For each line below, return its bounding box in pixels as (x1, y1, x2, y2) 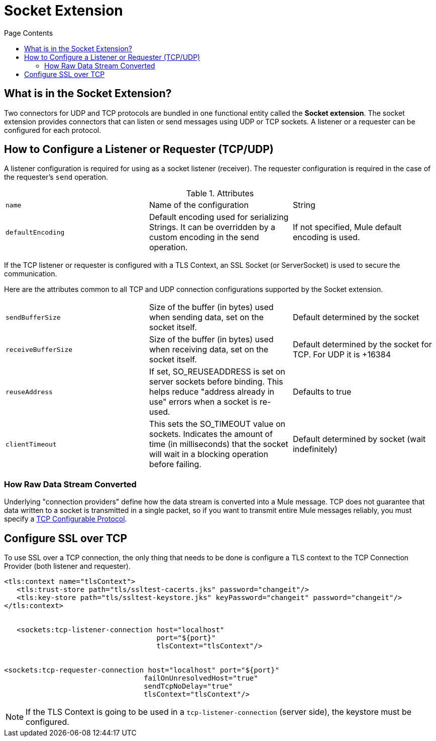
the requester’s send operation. (4, 173, 108, 182)
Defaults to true (292, 387, 352, 397)
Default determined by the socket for (292, 339, 432, 350)
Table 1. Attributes (186, 188, 254, 199)
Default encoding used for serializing (149, 212, 289, 223)
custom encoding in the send (149, 232, 259, 243)
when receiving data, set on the (149, 344, 269, 355)
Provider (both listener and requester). (4, 562, 131, 571)
